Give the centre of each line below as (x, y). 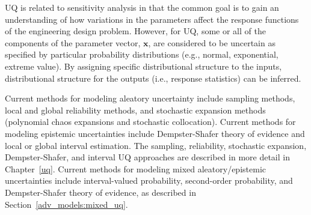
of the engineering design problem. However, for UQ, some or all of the (135, 31)
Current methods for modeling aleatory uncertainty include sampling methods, (150, 98)
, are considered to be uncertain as (212, 42)
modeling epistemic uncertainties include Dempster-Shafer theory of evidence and (155, 133)
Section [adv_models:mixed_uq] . (66, 204)
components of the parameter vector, (73, 42)
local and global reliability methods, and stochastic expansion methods (135, 110)
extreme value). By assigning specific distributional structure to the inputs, (143, 66)
